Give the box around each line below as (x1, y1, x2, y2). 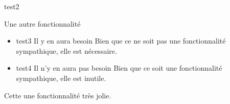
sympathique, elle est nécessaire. (16, 45, 117, 56)
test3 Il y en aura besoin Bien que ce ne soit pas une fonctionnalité (16, 35, 226, 46)
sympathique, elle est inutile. (16, 72, 106, 83)
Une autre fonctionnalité (4, 18, 81, 29)
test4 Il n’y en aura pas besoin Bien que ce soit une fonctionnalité (16, 63, 222, 73)
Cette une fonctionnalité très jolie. (4, 90, 111, 100)
